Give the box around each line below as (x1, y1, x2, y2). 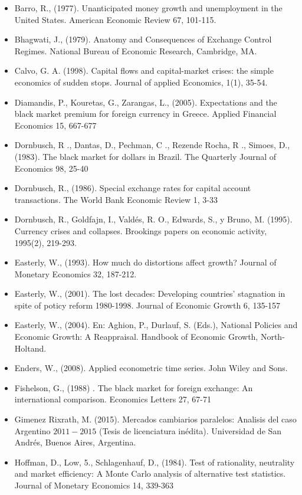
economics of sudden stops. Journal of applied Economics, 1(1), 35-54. (14, 76, 268, 88)
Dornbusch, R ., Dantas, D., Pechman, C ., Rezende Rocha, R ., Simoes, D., (14, 139, 290, 151)
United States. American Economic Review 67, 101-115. (14, 13, 216, 25)
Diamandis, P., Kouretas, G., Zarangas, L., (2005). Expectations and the (14, 96, 277, 108)
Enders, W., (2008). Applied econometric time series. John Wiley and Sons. (14, 362, 288, 374)
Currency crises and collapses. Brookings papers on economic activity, (14, 224, 267, 237)
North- (260, 330, 285, 343)
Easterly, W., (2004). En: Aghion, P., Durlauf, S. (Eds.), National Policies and (14, 319, 298, 331)
